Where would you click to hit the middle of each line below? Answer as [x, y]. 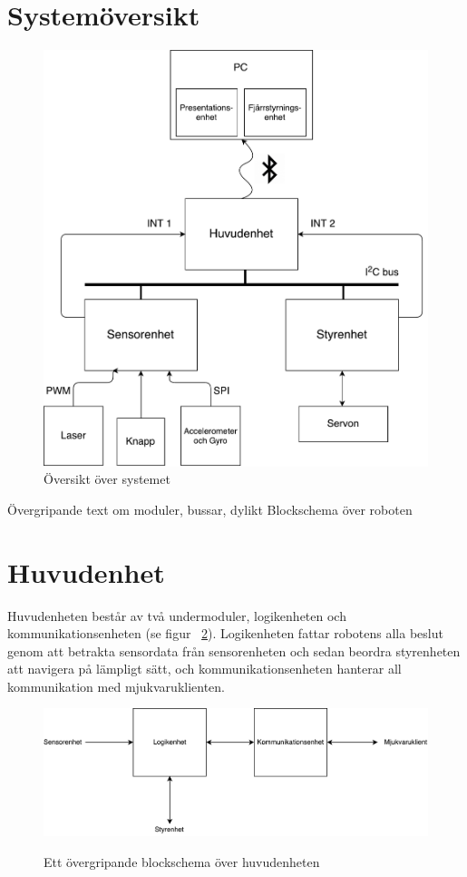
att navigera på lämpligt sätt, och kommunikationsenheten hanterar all [204, 669]
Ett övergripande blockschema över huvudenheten [182, 861]
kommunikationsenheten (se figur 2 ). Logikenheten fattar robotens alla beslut [225, 633]
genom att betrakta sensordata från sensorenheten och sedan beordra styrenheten [234, 650]
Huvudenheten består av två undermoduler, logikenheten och [177, 615]
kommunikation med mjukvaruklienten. [117, 686]
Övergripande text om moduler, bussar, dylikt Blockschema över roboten [210, 509]
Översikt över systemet [107, 479]
